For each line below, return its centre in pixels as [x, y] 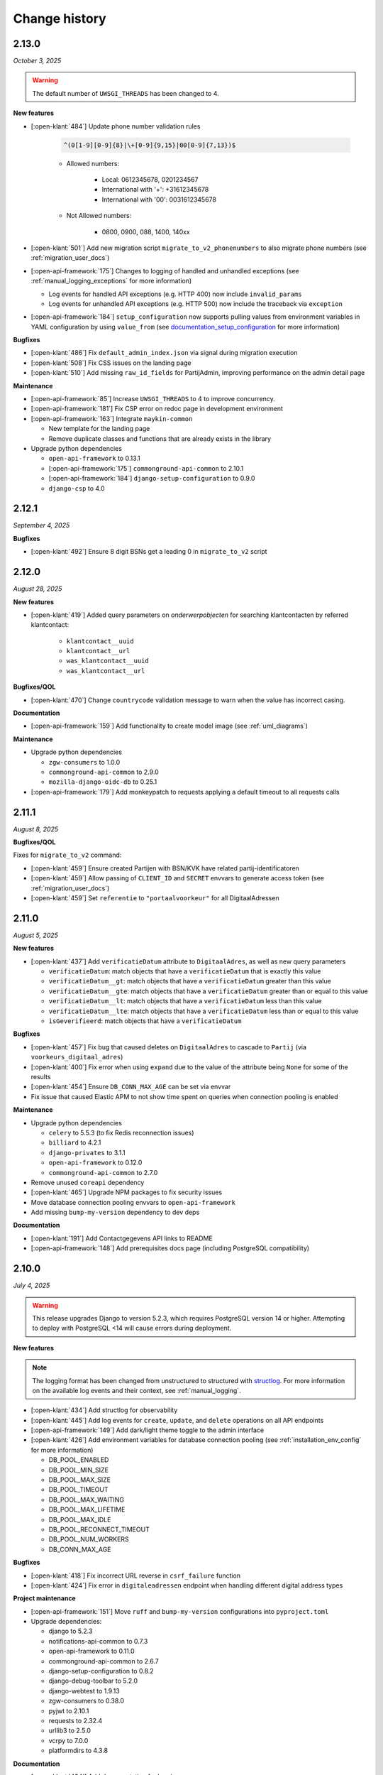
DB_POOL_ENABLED [79, 1460]
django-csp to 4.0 [77, 488]
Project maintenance [44, 1598]
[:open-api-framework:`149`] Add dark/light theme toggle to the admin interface [148, 1430]
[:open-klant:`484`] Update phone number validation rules [116, 126]
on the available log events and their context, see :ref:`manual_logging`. [137, 1390]
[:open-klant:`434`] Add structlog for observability [104, 1410]
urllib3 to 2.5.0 [70, 1731]
